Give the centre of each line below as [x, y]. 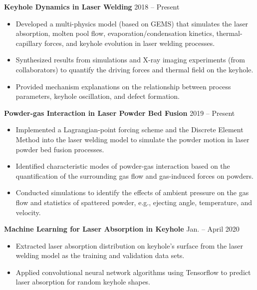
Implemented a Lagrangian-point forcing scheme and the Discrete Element [129, 130]
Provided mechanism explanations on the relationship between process [123, 86]
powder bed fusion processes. [60, 149]
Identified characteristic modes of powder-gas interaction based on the [123, 166]
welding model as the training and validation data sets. [100, 255]
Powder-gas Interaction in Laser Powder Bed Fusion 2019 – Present [120, 113]
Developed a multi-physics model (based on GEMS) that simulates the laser [132, 23]
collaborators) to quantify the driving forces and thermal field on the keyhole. [134, 69]
